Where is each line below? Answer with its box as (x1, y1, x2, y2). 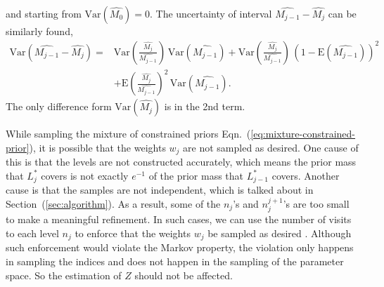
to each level (6, 225, 59, 240)
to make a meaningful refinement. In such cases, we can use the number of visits (6, 212, 352, 227)
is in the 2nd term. (164, 99, 245, 114)
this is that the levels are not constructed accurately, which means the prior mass (6, 154, 357, 169)
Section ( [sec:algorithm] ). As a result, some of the (6, 196, 221, 211)
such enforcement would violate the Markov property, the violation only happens (6, 240, 354, 255)
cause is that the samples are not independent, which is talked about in (6, 182, 314, 197)
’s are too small (283, 196, 350, 211)
